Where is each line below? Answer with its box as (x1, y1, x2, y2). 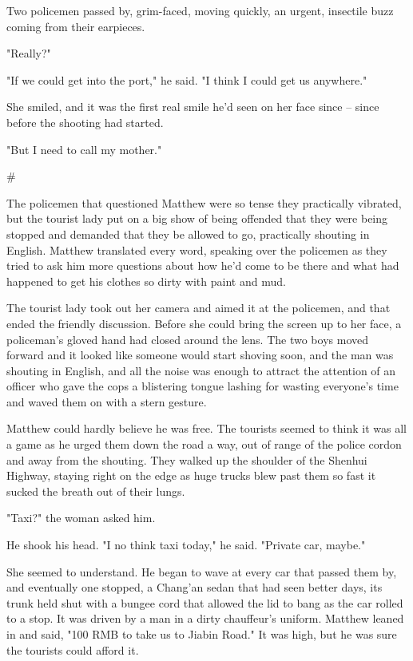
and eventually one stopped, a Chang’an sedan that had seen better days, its (6, 579, 383, 596)
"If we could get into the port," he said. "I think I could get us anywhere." (6, 71, 367, 88)
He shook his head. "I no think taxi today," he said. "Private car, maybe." (6, 536, 366, 553)
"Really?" (6, 45, 51, 61)
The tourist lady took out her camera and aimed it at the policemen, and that (6, 299, 391, 316)
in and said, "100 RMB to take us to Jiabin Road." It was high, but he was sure (6, 626, 397, 642)
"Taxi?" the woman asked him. (6, 509, 156, 526)
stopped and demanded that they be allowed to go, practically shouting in (6, 225, 370, 242)
